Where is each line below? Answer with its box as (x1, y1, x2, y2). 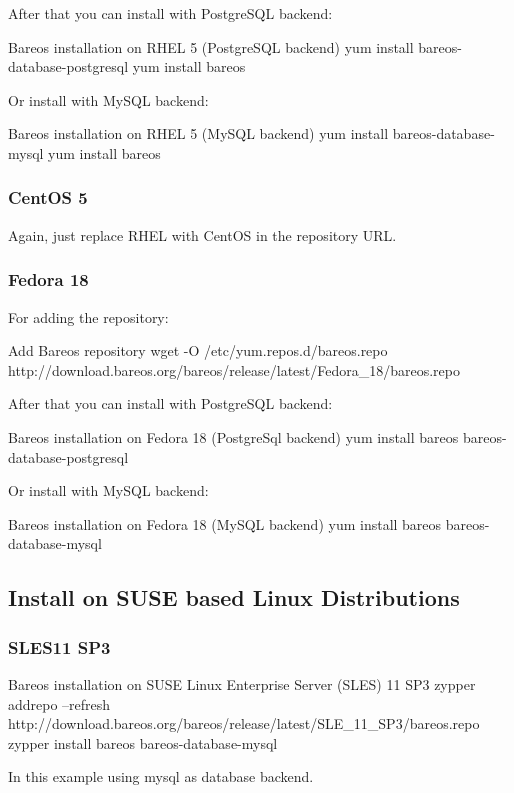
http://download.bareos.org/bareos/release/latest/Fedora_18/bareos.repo (8, 359, 461, 380)
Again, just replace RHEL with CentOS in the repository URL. (8, 224, 397, 245)
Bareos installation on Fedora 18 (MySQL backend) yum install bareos (8, 513, 442, 534)
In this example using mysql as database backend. (8, 766, 314, 787)
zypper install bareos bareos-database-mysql (8, 732, 278, 753)
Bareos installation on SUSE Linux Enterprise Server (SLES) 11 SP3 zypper (8, 673, 476, 694)
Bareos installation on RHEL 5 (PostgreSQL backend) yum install (8, 36, 414, 57)
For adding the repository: (8, 306, 169, 327)
